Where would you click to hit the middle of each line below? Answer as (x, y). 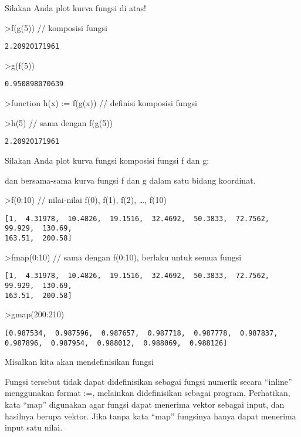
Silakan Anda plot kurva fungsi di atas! (75, 8)
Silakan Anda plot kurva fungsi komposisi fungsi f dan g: (107, 160)
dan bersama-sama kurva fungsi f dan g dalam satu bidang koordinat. (130, 180)
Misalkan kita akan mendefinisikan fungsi (79, 362)
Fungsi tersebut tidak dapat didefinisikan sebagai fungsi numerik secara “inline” (148, 381)
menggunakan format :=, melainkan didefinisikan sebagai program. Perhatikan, (148, 393)
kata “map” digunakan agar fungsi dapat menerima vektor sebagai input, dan (145, 404)
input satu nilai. (34, 427)
